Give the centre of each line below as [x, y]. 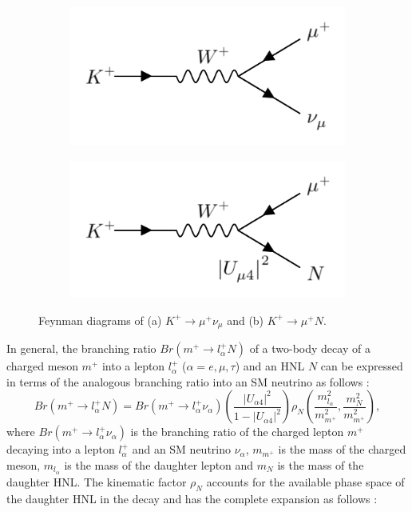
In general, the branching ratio [81, 348]
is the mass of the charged [342, 449]
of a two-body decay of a [310, 348]
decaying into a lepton [61, 449]
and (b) [246, 320]
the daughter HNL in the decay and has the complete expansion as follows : [192, 498]
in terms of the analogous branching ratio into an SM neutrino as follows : [188, 381]
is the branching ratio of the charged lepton [237, 432]
